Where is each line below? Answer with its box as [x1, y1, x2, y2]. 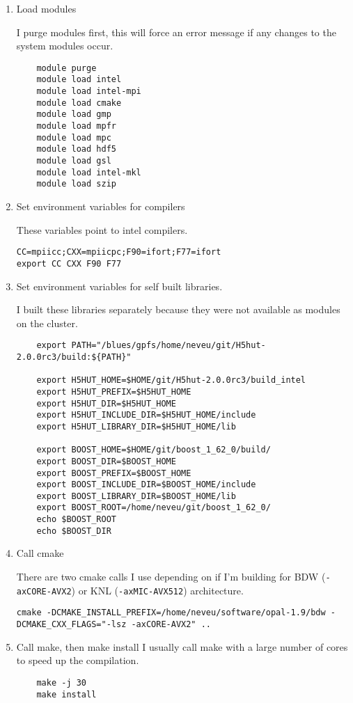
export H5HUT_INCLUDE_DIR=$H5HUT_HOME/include [36, 410, 256, 420]
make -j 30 [36, 677, 87, 688]
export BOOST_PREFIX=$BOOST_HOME [36, 468, 191, 478]
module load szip [36, 179, 116, 189]
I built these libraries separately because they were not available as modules [16, 302, 340, 317]
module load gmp [36, 109, 111, 120]
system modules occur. [16, 38, 113, 53]
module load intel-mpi [36, 86, 141, 97]
